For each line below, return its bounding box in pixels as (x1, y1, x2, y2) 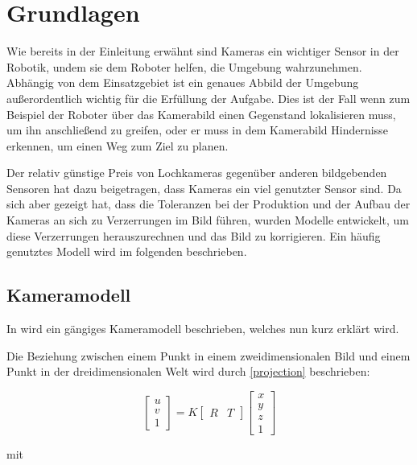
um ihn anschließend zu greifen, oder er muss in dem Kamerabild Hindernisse (6, 121, 388, 138)
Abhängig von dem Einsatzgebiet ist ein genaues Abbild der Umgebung (6, 74, 359, 91)
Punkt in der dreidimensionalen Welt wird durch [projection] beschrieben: (6, 363, 370, 380)
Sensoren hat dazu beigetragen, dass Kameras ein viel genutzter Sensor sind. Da (6, 179, 402, 196)
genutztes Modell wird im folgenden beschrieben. (6, 243, 247, 260)
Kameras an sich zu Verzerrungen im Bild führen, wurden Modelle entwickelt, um (6, 212, 409, 228)
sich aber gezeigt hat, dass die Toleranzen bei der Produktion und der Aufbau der (6, 195, 411, 212)
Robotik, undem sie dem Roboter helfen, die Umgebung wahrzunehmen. (6, 58, 362, 75)
